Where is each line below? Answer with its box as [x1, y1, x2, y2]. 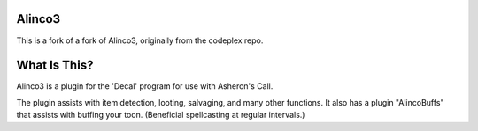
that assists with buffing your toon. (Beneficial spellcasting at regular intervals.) [16, 110, 305, 120]
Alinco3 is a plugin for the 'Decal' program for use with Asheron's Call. [16, 81, 274, 91]
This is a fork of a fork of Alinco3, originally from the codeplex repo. [16, 35, 264, 46]
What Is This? [16, 58, 94, 73]
